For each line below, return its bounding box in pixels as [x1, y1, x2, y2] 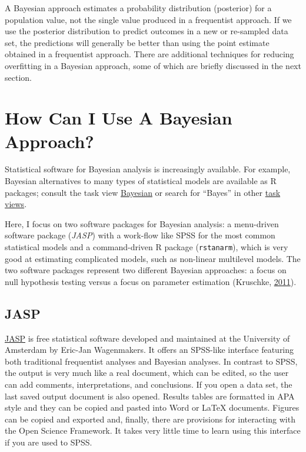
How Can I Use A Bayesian [5, 106, 232, 130]
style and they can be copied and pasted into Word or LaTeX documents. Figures [5, 401, 300, 414]
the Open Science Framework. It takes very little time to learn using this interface [5, 424, 301, 437]
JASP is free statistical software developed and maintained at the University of [5, 332, 290, 344]
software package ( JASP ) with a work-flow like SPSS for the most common [5, 229, 275, 241]
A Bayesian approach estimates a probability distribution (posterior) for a [5, 2, 272, 14]
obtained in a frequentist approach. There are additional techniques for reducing [5, 48, 294, 60]
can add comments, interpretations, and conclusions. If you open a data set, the [5, 378, 292, 391]
